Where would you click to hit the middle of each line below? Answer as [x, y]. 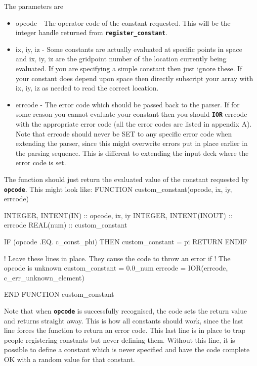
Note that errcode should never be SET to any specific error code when [124, 133]
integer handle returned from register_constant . [91, 32]
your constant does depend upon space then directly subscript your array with [134, 78]
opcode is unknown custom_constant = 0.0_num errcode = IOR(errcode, [116, 268]
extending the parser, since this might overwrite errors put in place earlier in [132, 143]
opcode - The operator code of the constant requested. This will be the [123, 23]
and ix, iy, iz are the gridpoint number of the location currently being [121, 59]
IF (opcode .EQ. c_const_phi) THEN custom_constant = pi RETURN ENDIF [126, 242]
